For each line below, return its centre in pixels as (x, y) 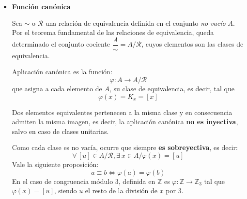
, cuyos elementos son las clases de (193, 44)
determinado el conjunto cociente (61, 44)
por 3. (175, 191)
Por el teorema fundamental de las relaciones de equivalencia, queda (113, 32)
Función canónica (41, 6)
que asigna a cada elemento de (57, 89)
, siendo (65, 191)
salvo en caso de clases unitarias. (60, 131)
